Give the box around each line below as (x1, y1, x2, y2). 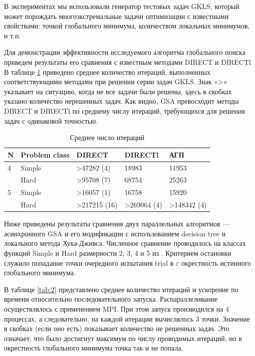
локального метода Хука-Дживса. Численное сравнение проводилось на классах (4, 238, 246, 248)
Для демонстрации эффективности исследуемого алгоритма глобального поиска (4, 47, 246, 57)
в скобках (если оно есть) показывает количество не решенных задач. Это (4, 323, 230, 334)
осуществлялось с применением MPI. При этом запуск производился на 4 (4, 303, 229, 314)
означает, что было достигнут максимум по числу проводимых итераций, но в (4, 333, 242, 343)
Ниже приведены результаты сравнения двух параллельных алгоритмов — (4, 218, 230, 229)
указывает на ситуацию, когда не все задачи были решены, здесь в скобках (4, 86, 232, 96)
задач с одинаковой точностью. (4, 115, 98, 126)
